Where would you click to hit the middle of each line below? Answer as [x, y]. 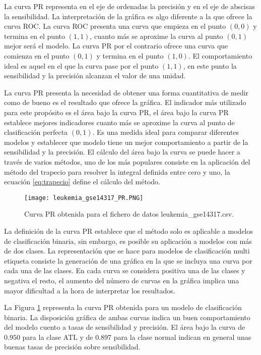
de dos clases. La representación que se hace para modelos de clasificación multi [127, 251]
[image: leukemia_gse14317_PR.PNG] [84, 198]
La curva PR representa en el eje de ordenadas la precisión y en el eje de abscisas [129, 6]
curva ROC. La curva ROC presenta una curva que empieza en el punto [115, 26]
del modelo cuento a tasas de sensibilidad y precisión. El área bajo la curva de [125, 327]
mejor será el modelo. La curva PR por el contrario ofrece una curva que [116, 46]
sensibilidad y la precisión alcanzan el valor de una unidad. [95, 75]
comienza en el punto [37, 55]
